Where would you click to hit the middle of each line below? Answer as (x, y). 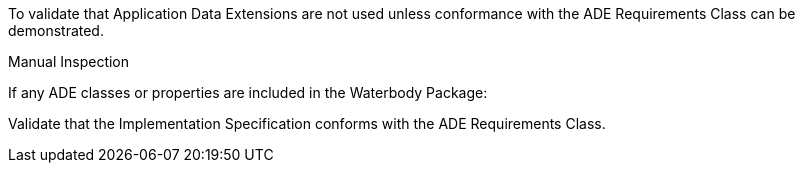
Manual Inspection (69, 61)
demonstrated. (56, 30)
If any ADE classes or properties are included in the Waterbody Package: (248, 92)
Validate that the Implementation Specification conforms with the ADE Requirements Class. (307, 123)
